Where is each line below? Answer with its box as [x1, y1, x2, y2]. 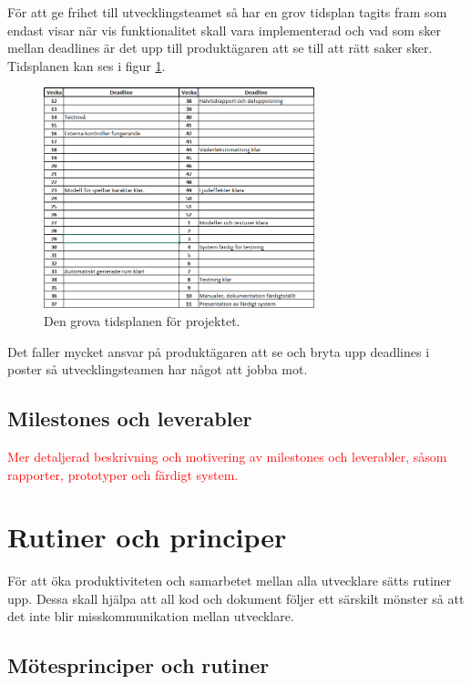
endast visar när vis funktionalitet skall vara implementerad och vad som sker [7, 20, 441, 39]
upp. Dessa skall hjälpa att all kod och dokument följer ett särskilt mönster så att [7, 588, 465, 607]
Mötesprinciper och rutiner [7, 651, 270, 679]
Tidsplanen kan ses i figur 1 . [7, 56, 166, 75]
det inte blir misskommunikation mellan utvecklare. [7, 607, 294, 626]
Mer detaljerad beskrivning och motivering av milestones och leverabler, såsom [7, 446, 447, 465]
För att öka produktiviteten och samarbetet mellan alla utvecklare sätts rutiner [7, 571, 452, 590]
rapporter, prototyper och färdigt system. [7, 465, 239, 484]
